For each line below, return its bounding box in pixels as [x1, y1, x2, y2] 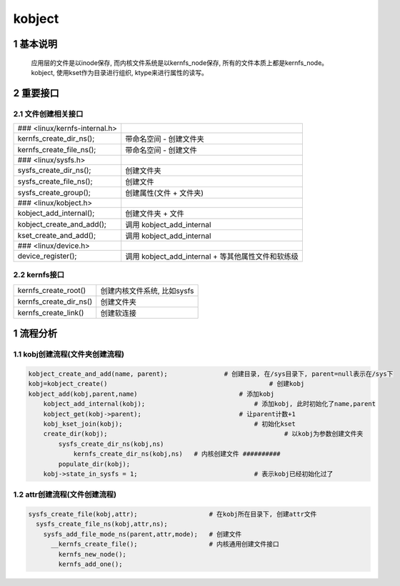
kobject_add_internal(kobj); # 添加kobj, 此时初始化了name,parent [43, 400, 376, 408]
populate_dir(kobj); [58, 460, 131, 468]
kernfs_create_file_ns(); [17, 145, 96, 155]
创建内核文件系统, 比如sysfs [100, 286, 194, 296]
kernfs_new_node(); [58, 550, 126, 558]
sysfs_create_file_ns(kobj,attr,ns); [36, 520, 168, 528]
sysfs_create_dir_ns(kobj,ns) [58, 439, 164, 448]
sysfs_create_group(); [17, 188, 91, 198]
